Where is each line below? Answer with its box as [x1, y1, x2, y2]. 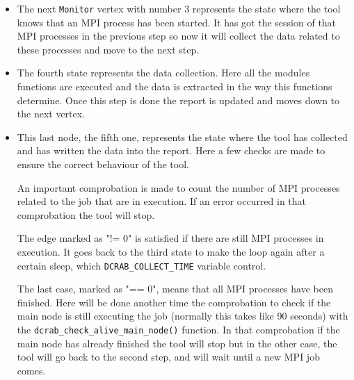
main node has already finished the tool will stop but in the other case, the [17, 336, 337, 350]
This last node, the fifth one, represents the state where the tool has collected [17, 129, 348, 144]
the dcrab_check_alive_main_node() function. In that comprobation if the [17, 322, 340, 336]
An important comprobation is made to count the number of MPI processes [17, 180, 340, 195]
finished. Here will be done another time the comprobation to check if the [17, 295, 331, 309]
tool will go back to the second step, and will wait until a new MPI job [17, 349, 320, 364]
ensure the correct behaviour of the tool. [17, 157, 189, 171]
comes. [17, 363, 46, 377]
